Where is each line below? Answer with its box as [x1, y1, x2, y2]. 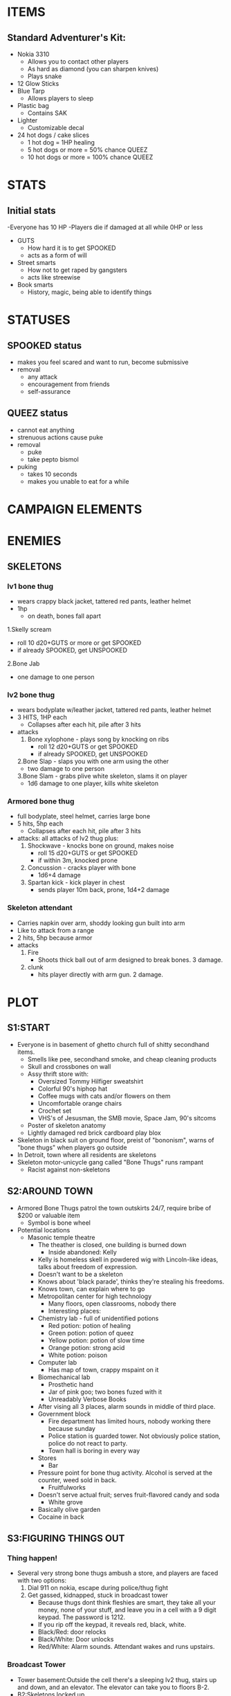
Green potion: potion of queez [48, 1329, 134, 1337]
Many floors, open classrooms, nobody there [48, 1299, 176, 1308]
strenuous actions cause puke [17, 433, 104, 441]
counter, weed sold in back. [37, 1475, 117, 1484]
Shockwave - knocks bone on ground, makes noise [27, 841, 174, 850]
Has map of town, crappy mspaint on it [48, 1365, 159, 1374]
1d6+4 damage [37, 871, 81, 879]
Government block [37, 1410, 91, 1418]
